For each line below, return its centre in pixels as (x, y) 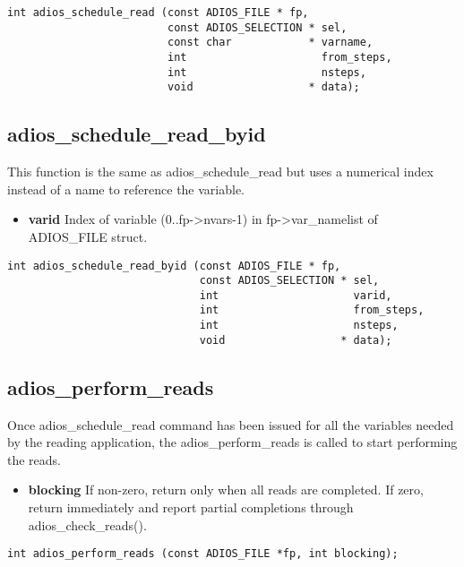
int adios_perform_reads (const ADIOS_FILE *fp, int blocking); (203, 554)
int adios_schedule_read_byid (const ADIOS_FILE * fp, (174, 266)
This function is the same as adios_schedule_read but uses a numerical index (220, 172)
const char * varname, (270, 43)
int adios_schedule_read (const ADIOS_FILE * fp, (158, 13)
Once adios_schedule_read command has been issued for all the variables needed (231, 424)
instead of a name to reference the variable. (126, 189)
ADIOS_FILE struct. (88, 236)
